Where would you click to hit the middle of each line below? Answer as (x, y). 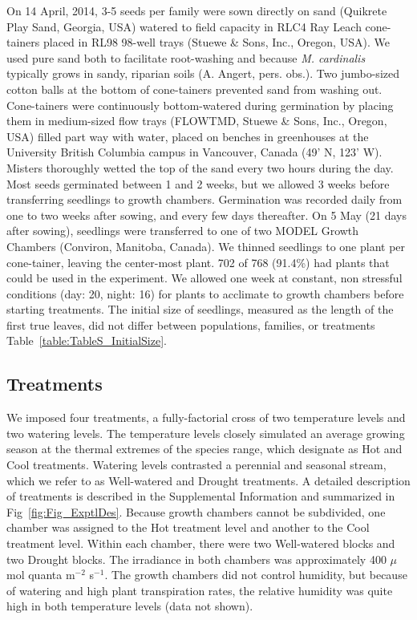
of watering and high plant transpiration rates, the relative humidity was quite (200, 590)
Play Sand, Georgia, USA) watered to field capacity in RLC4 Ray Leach (184, 26)
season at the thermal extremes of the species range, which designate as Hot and (204, 449)
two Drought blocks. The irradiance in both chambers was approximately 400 (196, 559)
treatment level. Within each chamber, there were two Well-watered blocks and (201, 543)
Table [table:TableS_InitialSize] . (87, 340)
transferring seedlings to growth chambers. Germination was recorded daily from (204, 199)
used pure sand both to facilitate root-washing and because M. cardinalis (186, 57)
